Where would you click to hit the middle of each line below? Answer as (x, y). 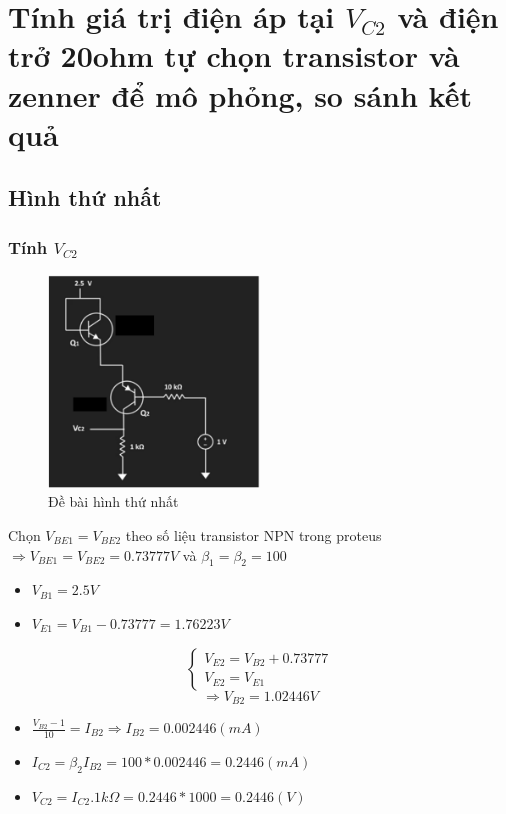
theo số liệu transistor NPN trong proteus (253, 534)
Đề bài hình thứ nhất (113, 501)
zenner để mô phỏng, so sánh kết (240, 94)
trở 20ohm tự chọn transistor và (234, 55)
